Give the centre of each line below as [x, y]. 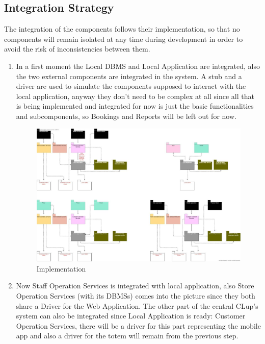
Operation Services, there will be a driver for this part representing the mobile [138, 325]
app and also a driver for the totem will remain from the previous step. [127, 336]
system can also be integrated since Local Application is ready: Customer [131, 316]
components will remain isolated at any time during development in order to [124, 39]
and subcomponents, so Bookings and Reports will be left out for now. [126, 116]
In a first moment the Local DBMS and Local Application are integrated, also [138, 66]
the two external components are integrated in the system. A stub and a [129, 76]
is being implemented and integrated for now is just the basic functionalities [135, 106]
